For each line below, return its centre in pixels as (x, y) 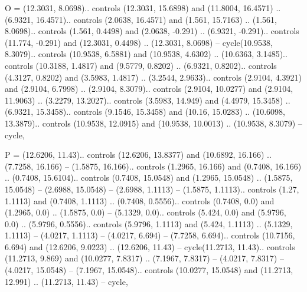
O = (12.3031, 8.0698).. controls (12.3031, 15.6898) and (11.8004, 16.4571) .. (143, 8)
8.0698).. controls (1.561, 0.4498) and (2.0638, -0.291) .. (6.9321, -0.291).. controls (152, 31)
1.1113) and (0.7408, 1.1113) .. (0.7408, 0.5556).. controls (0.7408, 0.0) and (140, 200)
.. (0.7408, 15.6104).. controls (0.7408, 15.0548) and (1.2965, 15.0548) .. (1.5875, (149, 177)
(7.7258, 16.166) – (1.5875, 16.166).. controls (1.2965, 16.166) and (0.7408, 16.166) (153, 166)
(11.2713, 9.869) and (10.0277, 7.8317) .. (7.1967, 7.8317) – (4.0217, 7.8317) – (144, 258)
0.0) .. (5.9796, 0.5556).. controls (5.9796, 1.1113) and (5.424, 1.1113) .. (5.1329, (149, 223)
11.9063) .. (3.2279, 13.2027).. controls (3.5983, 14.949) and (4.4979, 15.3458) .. (148, 100)
